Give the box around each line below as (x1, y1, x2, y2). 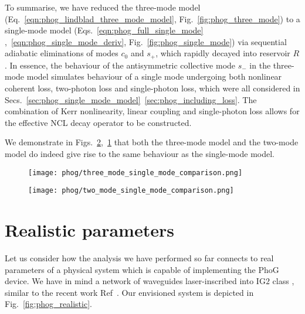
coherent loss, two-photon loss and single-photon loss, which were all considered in (5, 82, 300, 94)
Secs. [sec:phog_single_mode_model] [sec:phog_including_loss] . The (5, 93, 257, 105)
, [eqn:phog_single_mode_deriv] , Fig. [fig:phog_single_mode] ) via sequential (5, 35, 287, 47)
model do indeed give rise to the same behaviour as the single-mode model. (5, 147, 275, 159)
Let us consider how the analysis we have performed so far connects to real (5, 252, 274, 264)
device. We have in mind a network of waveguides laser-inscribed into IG (5, 275, 266, 287)
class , (272, 275, 294, 287)
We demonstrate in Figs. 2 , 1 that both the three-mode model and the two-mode (5, 136, 299, 148)
